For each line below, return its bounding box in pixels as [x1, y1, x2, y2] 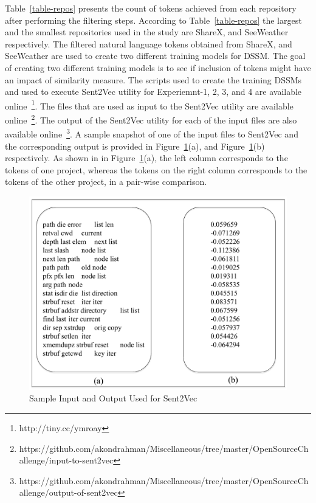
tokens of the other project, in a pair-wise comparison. [5, 175, 207, 188]
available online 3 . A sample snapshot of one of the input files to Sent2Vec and [5, 126, 298, 140]
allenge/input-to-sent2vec [19, 454, 114, 467]
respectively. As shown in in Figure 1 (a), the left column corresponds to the [5, 151, 288, 164]
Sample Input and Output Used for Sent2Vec [29, 392, 197, 404]
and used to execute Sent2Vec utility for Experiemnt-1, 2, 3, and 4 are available [5, 85, 302, 98]
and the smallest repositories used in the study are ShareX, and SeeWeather [5, 26, 289, 38]
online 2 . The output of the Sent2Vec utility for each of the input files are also [5, 112, 297, 126]
